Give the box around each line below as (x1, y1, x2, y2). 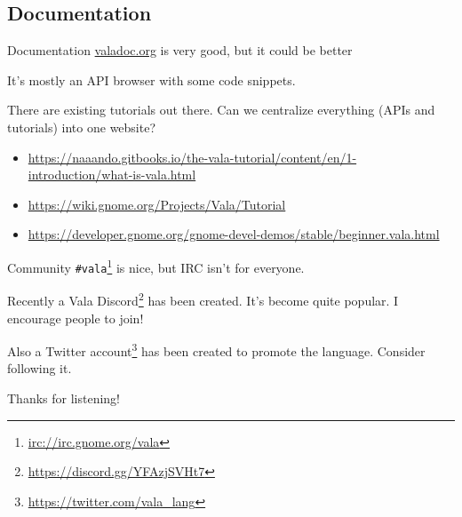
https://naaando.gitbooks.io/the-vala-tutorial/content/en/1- (28, 147, 357, 166)
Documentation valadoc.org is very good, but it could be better (7, 41, 353, 60)
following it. (7, 359, 72, 378)
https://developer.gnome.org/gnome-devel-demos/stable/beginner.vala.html (28, 225, 440, 243)
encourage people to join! (7, 308, 144, 327)
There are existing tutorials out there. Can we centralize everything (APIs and (7, 100, 435, 119)
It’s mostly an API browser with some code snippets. (7, 70, 296, 89)
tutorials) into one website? (7, 117, 156, 136)
